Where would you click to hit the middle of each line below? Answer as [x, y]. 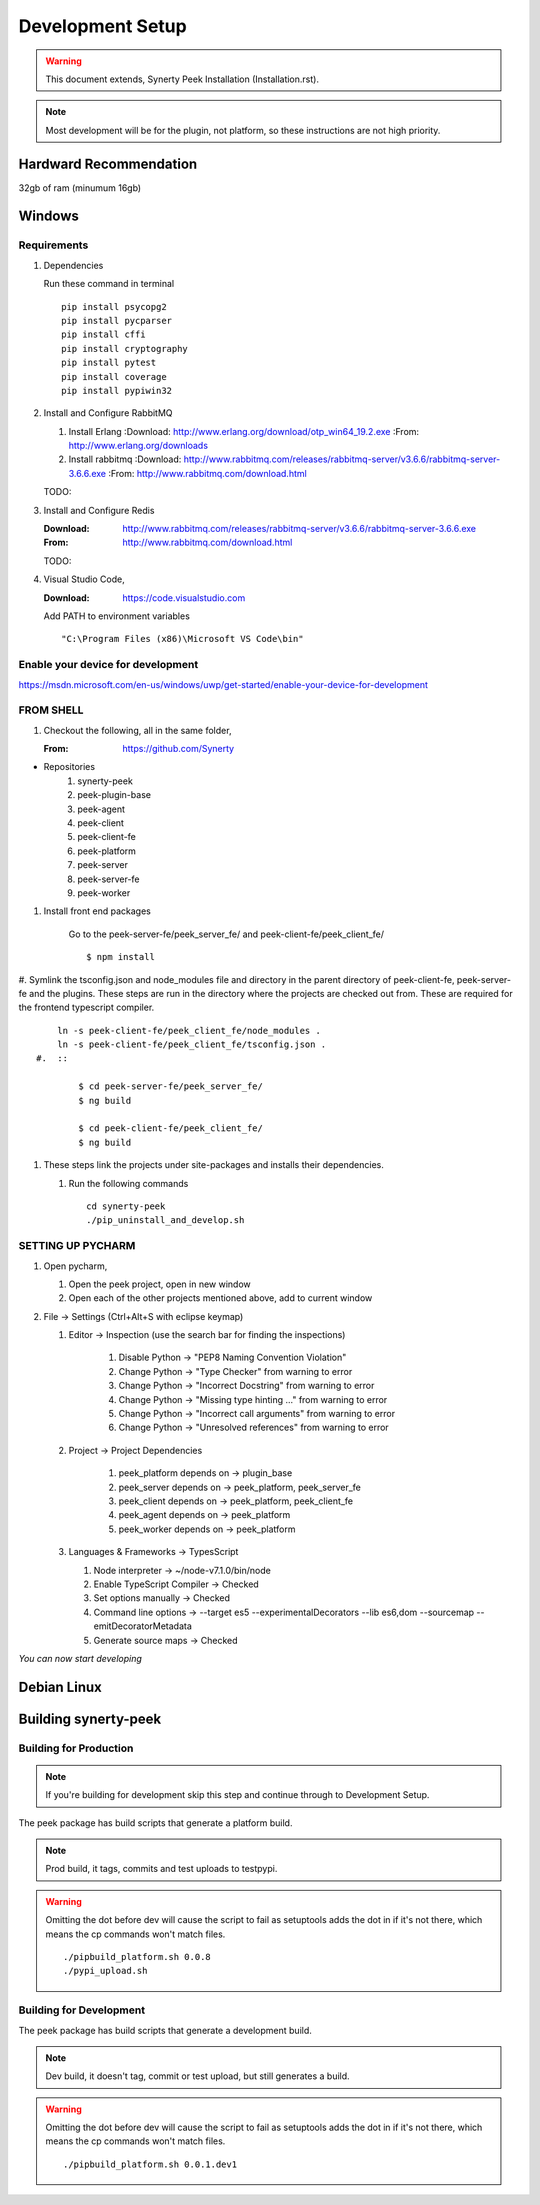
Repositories [69, 767]
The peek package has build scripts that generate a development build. [165, 2030]
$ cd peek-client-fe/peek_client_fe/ [171, 1128]
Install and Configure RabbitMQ [108, 413]
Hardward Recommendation [108, 163]
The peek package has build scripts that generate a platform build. [155, 1822]
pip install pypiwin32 [117, 390]
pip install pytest [109, 363]
